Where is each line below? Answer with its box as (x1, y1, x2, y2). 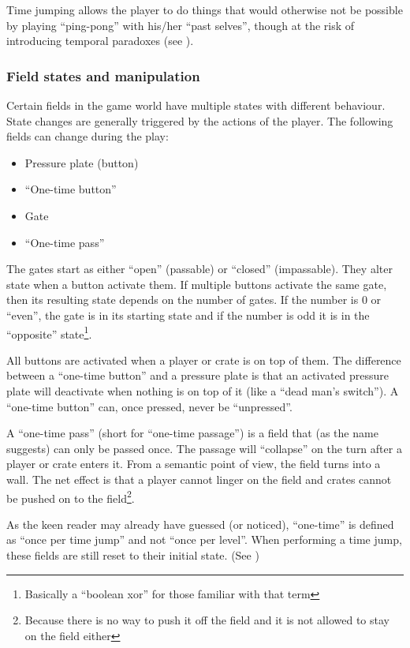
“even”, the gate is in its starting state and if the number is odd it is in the (6, 306, 370, 323)
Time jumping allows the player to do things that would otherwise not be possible (6, 2, 403, 17)
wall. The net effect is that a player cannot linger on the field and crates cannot (6, 470, 392, 487)
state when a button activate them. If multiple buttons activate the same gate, (6, 275, 387, 292)
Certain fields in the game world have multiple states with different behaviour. (6, 97, 386, 113)
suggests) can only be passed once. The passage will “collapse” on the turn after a (6, 440, 402, 456)
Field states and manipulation (6, 66, 200, 85)
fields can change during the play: (6, 128, 169, 144)
